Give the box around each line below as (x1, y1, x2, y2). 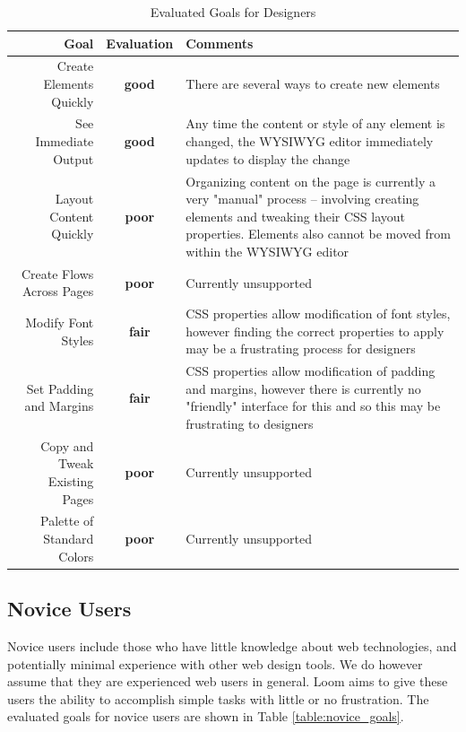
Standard (43, 529, 94, 548)
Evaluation (106, 33, 174, 52)
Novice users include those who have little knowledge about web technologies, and (7, 636, 457, 655)
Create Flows (21, 264, 94, 283)
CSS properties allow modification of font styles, (186, 304, 451, 323)
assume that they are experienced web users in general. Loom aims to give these (7, 672, 448, 691)
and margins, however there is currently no (186, 379, 421, 397)
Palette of (40, 511, 94, 530)
